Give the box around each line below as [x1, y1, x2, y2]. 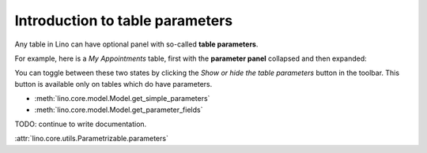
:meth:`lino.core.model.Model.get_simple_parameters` [34, 94, 210, 103]
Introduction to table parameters [14, 12, 233, 29]
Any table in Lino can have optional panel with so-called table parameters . [14, 39, 259, 49]
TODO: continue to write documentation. [14, 119, 147, 129]
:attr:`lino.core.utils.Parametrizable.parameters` [14, 134, 169, 144]
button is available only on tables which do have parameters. [14, 79, 213, 88]
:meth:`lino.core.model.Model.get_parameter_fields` [34, 105, 203, 114]
